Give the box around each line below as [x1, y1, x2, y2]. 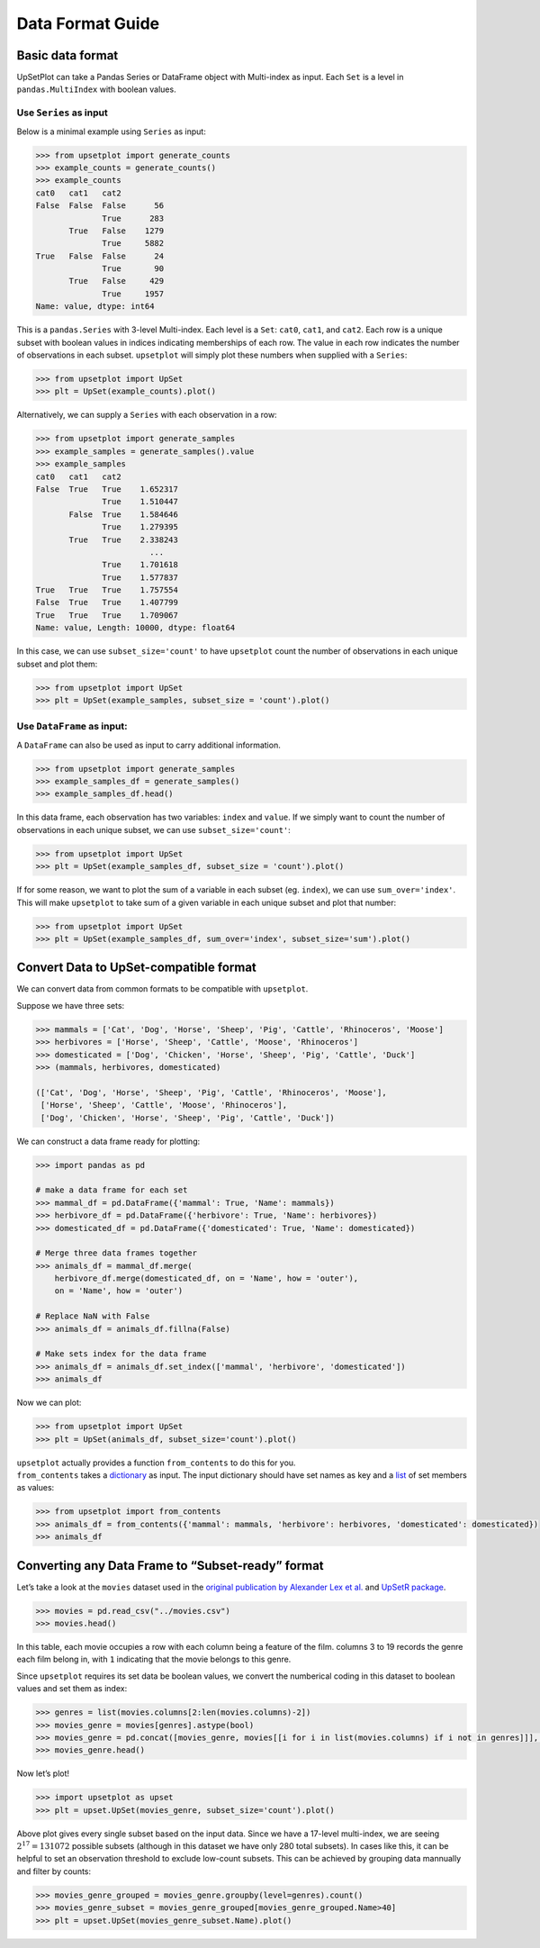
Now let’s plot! [16, 1768, 70, 1779]
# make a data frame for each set [35, 1185, 188, 1195]
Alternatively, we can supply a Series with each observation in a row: [16, 410, 278, 421]
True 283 [102, 213, 165, 223]
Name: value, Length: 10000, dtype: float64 [35, 622, 236, 633]
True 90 [102, 264, 165, 274]
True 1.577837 [102, 572, 179, 583]
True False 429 [68, 276, 165, 286]
